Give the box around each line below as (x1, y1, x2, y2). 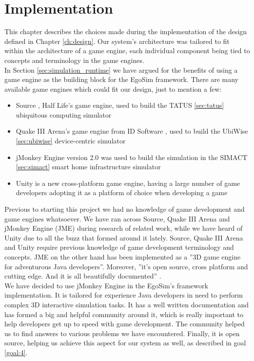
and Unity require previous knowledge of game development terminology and (4, 242, 234, 252)
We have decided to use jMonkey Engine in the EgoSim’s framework (4, 280, 208, 290)
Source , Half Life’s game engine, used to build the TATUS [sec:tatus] (16, 100, 224, 110)
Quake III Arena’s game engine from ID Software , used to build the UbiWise (16, 126, 248, 136)
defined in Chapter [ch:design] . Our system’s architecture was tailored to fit (4, 36, 230, 46)
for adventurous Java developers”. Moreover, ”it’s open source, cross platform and (4, 261, 248, 271)
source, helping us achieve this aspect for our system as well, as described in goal (4, 338, 246, 348)
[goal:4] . (4, 347, 28, 357)
